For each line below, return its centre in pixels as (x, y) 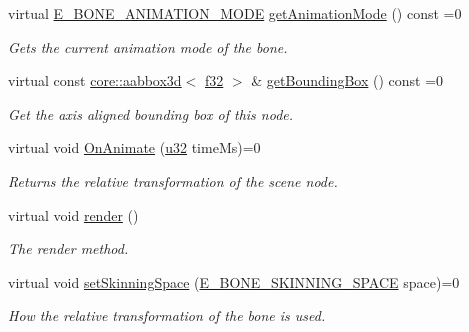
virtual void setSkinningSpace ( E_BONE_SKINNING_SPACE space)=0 (234, 281)
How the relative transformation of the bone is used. (167, 315)
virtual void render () (73, 214)
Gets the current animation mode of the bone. (148, 46)
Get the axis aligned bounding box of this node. (151, 113)
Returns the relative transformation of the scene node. (173, 180)
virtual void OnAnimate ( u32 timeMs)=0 (134, 147)
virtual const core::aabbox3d (95, 80)
